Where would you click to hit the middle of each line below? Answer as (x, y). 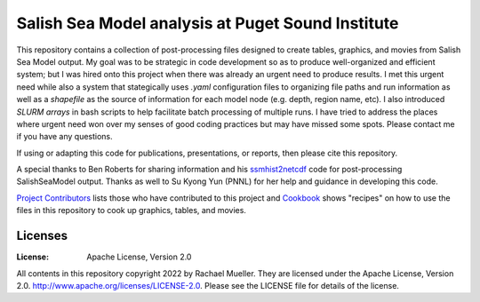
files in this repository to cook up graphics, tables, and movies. (131, 211)
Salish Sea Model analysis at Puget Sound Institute (208, 23)
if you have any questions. (64, 137)
